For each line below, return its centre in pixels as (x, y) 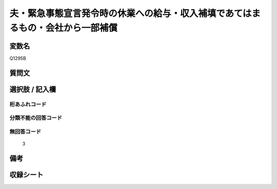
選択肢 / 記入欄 (33, 89)
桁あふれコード (28, 104)
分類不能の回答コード (36, 118)
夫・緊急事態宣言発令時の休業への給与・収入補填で (117, 13)
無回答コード (25, 131)
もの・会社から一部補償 (68, 28)
